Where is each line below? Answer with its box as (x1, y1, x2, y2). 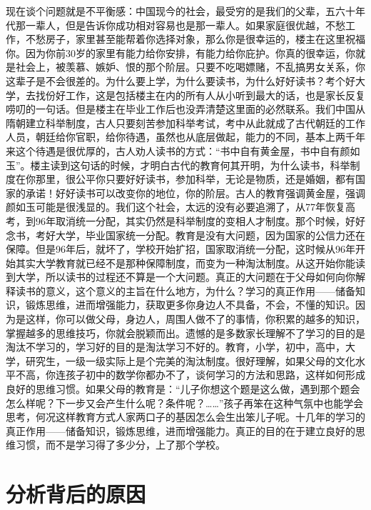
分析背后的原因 (6, 479, 146, 509)
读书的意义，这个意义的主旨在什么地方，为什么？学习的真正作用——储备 (15, 283, 355, 298)
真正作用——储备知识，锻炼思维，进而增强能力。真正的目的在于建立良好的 (6, 423, 355, 438)
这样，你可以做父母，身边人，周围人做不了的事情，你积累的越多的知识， (25, 311, 365, 326)
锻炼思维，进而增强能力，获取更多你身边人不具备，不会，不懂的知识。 (25, 297, 355, 312)
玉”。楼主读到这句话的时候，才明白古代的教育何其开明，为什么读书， (6, 157, 330, 172)
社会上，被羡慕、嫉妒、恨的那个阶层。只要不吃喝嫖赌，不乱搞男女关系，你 (15, 59, 365, 74)
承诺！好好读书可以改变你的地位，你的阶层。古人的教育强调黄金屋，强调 (25, 185, 365, 200)
